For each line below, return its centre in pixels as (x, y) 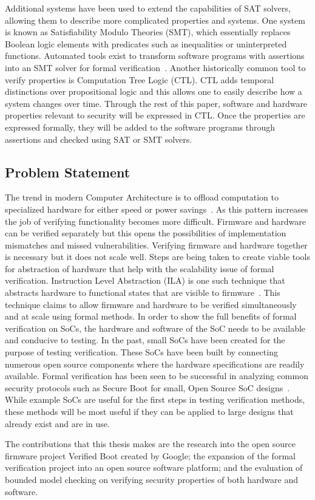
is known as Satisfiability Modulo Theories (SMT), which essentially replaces (148, 32)
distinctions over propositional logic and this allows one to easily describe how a (154, 91)
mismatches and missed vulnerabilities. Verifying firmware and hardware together (156, 245)
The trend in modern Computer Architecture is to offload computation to (142, 197)
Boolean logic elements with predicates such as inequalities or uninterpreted (146, 43)
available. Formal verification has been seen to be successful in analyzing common (157, 376)
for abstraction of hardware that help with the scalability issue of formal (140, 268)
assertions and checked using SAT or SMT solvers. (99, 139)
